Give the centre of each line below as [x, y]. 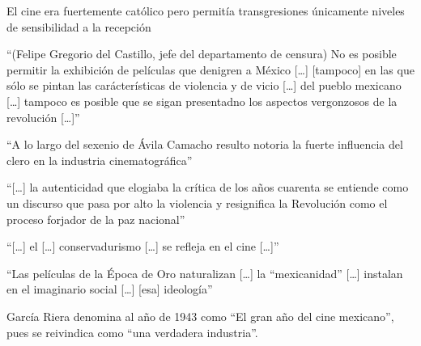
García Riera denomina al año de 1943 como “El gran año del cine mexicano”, [200, 316]
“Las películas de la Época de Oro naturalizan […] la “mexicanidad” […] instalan [205, 273]
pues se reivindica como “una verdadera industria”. [132, 332]
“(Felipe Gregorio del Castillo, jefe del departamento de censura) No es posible [202, 54]
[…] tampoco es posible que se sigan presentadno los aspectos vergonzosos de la [202, 101]
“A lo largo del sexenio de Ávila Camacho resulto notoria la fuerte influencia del [205, 144]
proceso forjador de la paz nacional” [96, 219]
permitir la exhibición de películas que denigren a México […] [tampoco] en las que [210, 69]
